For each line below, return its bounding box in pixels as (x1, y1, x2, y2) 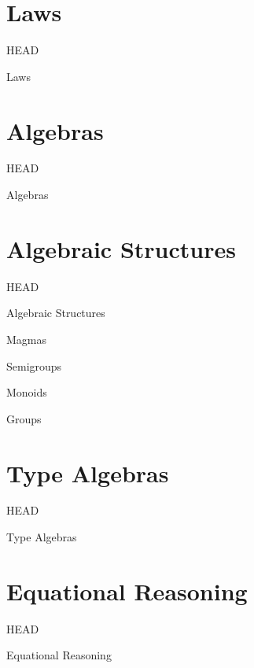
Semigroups (6, 357, 62, 374)
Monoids (6, 384, 47, 400)
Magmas (6, 330, 47, 347)
